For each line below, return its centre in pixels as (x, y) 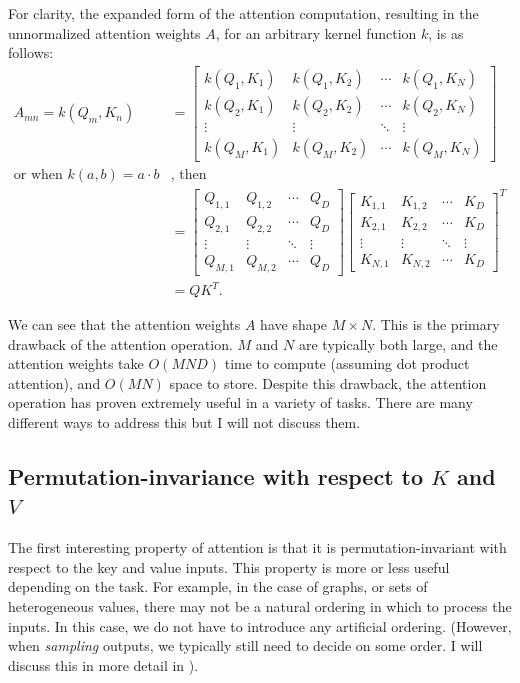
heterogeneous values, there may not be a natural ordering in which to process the (260, 606)
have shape (294, 324)
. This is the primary (436, 324)
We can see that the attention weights (124, 324)
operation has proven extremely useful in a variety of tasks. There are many (240, 402)
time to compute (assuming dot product (347, 363)
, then (188, 174)
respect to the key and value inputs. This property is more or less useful (229, 566)
